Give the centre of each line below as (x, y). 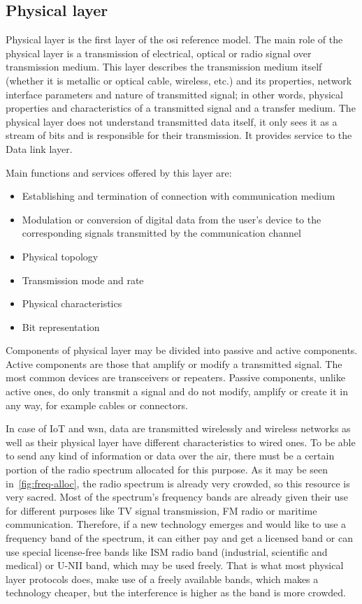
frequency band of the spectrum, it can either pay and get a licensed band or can (179, 538)
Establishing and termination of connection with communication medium (179, 196)
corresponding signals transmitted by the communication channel (161, 233)
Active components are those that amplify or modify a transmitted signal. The (174, 363)
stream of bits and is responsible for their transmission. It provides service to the (179, 135)
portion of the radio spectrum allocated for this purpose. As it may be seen (167, 470)
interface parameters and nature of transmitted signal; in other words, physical (174, 94)
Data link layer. (39, 148)
